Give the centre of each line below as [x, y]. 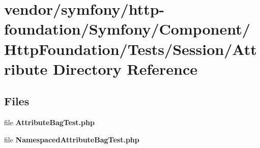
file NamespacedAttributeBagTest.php [72, 139]
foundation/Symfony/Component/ [127, 29]
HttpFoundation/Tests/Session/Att [131, 49]
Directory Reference [125, 68]
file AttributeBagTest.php [49, 122]
